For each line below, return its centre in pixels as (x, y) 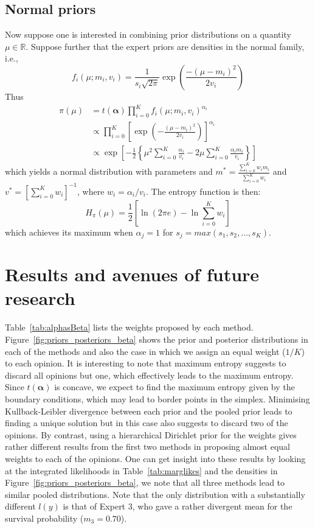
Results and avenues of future (132, 274)
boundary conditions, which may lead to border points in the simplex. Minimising (157, 398)
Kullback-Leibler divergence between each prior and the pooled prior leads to (149, 411)
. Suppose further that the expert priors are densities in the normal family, (165, 46)
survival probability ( (44, 518)
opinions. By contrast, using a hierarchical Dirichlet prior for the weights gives (151, 434)
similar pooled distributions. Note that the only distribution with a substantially (155, 494)
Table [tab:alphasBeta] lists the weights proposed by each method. (129, 327)
